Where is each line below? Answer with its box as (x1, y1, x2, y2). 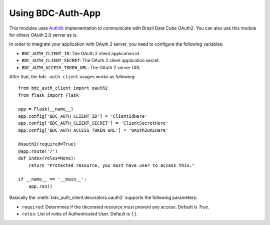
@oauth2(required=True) (18, 141, 76, 147)
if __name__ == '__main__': (18, 176, 87, 182)
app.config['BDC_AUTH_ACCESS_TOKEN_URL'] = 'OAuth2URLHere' (18, 127, 168, 133)
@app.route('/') (18, 148, 58, 154)
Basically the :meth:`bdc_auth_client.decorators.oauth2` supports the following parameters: (9, 194, 197, 200)
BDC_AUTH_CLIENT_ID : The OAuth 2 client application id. (21, 50, 140, 56)
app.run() (28, 183, 52, 189)
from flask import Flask (18, 92, 79, 98)
